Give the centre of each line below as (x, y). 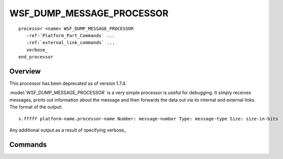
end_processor (36, 57)
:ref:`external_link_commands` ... (71, 43)
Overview (25, 71)
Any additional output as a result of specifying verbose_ (68, 130)
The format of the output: (36, 107)
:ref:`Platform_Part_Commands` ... (71, 35)
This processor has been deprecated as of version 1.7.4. (68, 83)
